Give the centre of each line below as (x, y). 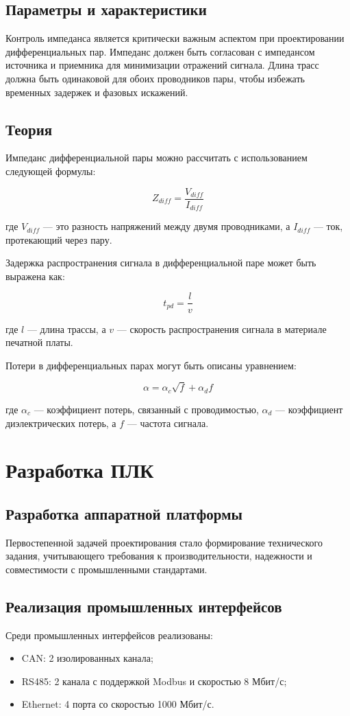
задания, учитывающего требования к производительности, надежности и (159, 556)
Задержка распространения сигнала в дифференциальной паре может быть (161, 263)
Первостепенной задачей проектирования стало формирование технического (164, 542)
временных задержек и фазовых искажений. (97, 92)
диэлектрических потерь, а (61, 423)
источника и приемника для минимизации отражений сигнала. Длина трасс (162, 65)
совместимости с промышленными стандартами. (107, 569)
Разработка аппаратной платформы (124, 513)
